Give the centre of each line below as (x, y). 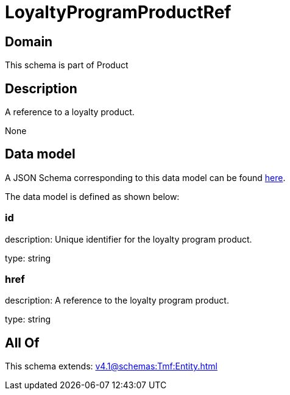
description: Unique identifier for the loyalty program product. (129, 239)
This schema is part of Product (67, 65)
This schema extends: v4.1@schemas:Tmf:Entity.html (111, 366)
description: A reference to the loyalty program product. (117, 301)
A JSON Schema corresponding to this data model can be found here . (145, 177)
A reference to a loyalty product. (70, 112)
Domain (29, 41)
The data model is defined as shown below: (92, 196)
